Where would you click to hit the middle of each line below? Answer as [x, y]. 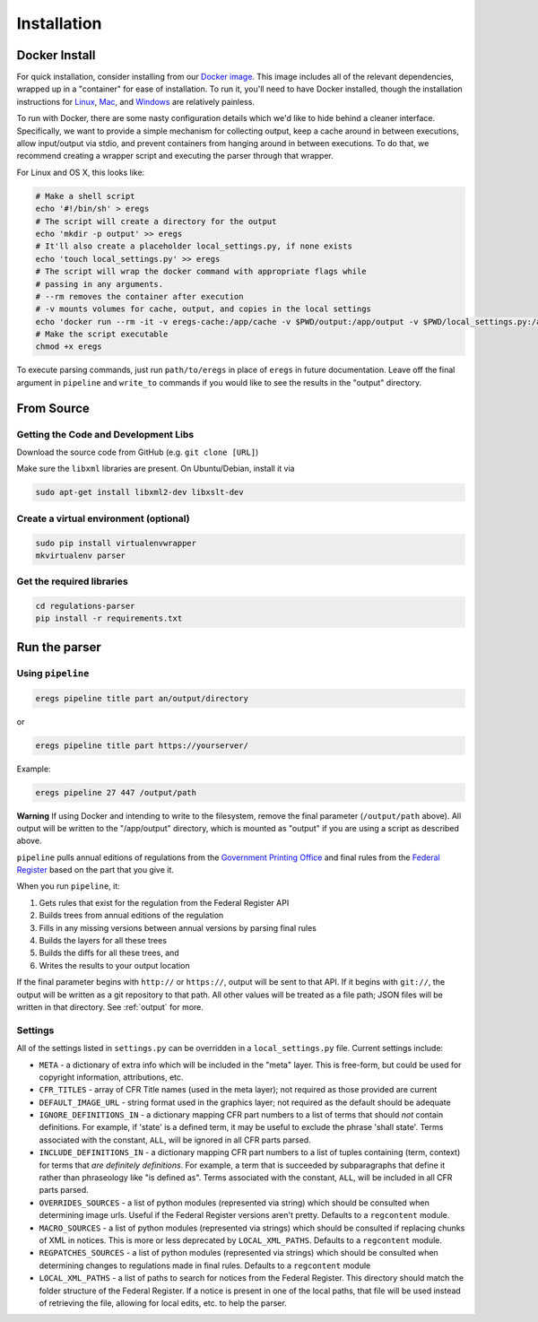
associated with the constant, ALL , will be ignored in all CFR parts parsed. [175, 1140]
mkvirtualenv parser [80, 555]
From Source [53, 408]
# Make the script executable [102, 335]
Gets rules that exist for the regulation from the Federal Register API [164, 902]
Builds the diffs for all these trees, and [109, 953]
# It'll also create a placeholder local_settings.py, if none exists [194, 246]
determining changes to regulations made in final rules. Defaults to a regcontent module [205, 1265]
